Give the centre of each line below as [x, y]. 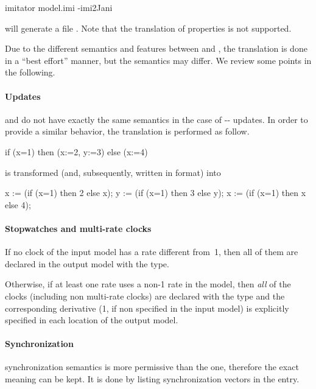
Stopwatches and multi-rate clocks [78, 228]
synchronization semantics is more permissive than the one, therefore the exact [152, 367]
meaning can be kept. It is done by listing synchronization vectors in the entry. [152, 379]
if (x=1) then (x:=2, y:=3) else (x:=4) [76, 151]
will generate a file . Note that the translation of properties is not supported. [148, 28]
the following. [30, 72]
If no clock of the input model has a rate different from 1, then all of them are [152, 252]
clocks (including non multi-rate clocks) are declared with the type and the [145, 296]
